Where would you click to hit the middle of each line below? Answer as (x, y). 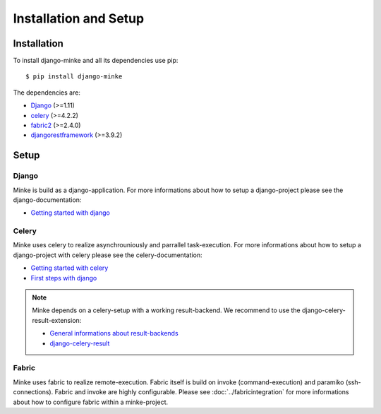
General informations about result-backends (114, 333)
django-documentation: (47, 200)
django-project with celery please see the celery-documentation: (108, 255)
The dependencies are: (47, 93)
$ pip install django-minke (74, 77)
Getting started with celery (69, 268)
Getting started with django (71, 213)
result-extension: (57, 320)
